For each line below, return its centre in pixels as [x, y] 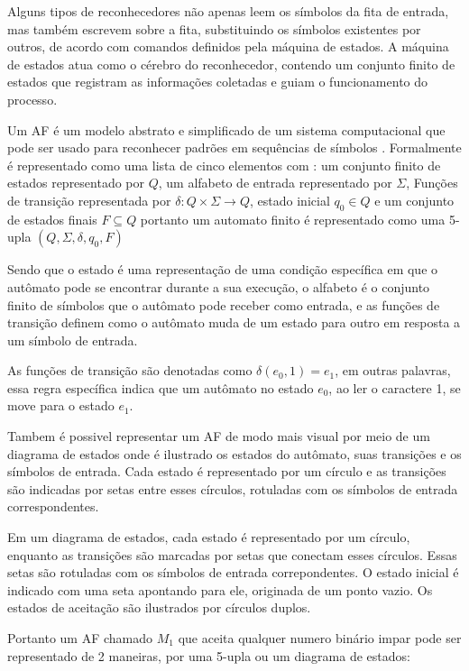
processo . [32, 99]
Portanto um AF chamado [80, 638]
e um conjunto [414, 200]
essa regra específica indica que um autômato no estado [161, 387]
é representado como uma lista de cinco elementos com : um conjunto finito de [224, 165]
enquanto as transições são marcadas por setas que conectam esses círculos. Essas [232, 554]
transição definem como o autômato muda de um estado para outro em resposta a [234, 322]
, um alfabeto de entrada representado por [275, 183]
